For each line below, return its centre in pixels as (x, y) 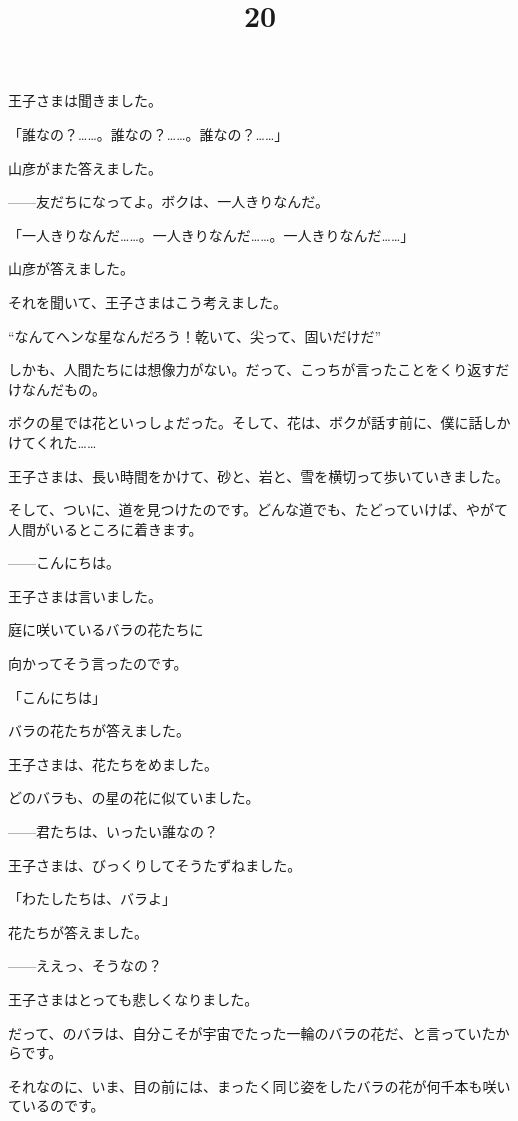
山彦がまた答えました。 (85, 167)
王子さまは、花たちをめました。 (113, 763)
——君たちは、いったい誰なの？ (113, 831)
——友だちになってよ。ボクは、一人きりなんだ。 (168, 201)
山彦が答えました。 (71, 268)
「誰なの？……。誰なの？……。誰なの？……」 (148, 133)
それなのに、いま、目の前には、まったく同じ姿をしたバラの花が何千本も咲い (259, 1085)
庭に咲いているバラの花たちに (106, 629)
